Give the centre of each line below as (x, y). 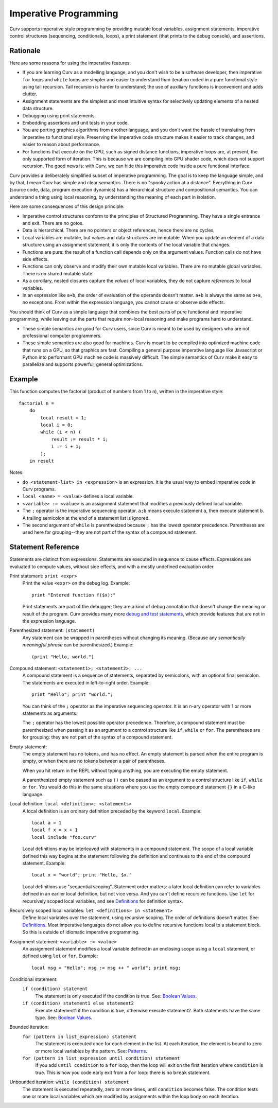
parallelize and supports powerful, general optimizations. (83, 364)
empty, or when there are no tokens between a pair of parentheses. (94, 761)
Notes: (16, 472)
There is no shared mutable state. (58, 273)
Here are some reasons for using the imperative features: (70, 63)
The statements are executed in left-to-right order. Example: (86, 682)
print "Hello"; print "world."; (72, 694)
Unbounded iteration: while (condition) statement (69, 1082)
